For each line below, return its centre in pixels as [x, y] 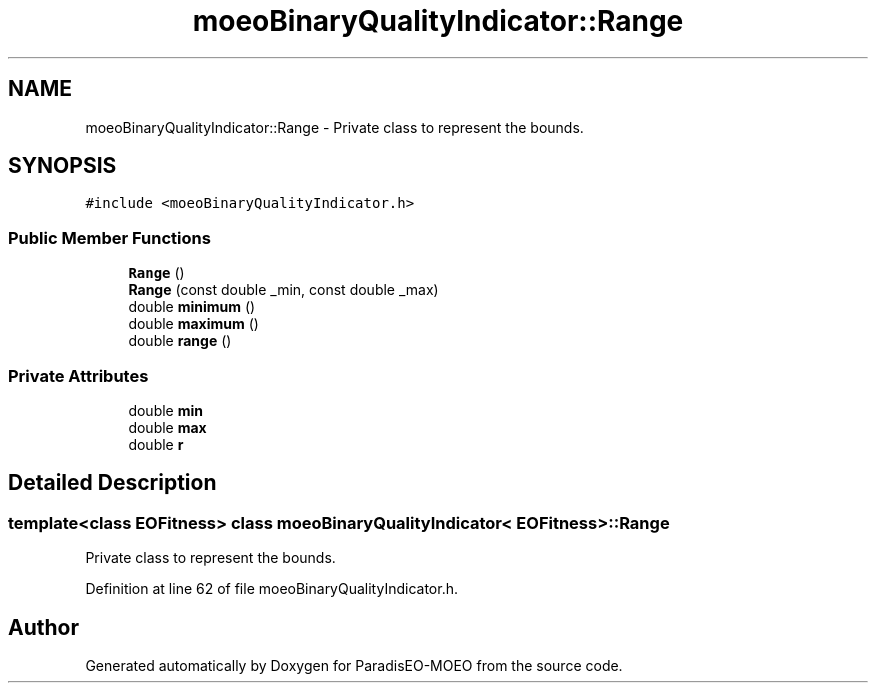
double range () [180, 341]
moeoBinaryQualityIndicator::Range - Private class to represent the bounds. [334, 127]
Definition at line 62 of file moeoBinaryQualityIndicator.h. [271, 589]
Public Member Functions [109, 237]
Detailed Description [112, 483]
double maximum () [193, 324]
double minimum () [192, 307]
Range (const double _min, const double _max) [283, 290]
